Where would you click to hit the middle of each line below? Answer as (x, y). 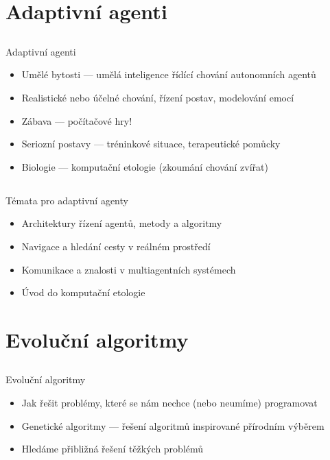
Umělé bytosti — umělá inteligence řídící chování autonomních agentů (169, 74)
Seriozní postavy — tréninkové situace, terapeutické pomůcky (151, 144)
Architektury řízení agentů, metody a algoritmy (122, 223)
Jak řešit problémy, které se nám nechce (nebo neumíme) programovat (169, 403)
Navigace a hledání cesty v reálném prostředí (116, 246)
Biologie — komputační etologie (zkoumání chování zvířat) (145, 166)
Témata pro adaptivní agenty (67, 200)
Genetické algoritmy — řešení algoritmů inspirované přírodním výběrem (173, 425)
